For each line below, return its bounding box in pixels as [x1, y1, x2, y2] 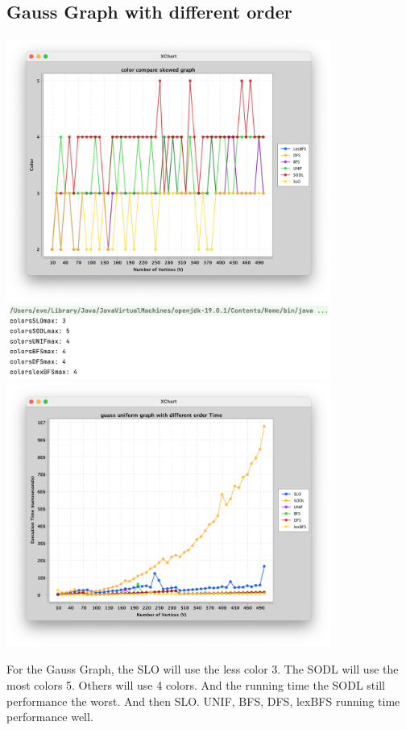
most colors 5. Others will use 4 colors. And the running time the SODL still [6, 676, 385, 693]
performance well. [6, 708, 93, 725]
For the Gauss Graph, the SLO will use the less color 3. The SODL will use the [6, 661, 399, 678]
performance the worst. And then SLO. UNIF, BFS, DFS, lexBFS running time [6, 692, 400, 709]
